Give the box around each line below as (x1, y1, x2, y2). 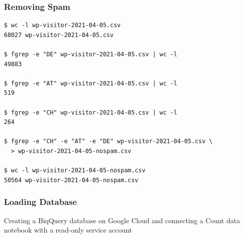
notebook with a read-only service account (4, 225, 132, 235)
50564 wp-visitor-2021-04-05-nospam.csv (4, 176, 139, 184)
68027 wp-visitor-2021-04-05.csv (4, 31, 114, 39)
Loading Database (4, 196, 77, 208)
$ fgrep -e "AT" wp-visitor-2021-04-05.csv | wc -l (4, 79, 177, 87)
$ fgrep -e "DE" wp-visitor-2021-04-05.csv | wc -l (4, 51, 177, 58)
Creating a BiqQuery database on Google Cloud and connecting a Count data (4, 215, 240, 225)
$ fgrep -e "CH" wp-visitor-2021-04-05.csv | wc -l (4, 109, 177, 116)
